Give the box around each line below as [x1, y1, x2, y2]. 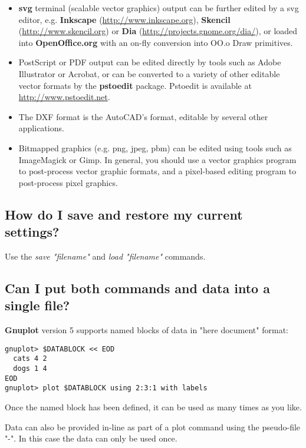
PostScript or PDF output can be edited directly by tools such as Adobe [18, 56, 281, 68]
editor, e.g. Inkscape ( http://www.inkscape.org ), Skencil [18, 13, 231, 25]
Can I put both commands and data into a [5, 278, 270, 297]
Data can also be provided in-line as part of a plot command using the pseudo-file [5, 420, 301, 433]
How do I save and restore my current [5, 205, 243, 223]
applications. [18, 122, 64, 134]
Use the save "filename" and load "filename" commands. [5, 250, 206, 262]
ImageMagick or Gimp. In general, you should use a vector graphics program [18, 153, 297, 165]
